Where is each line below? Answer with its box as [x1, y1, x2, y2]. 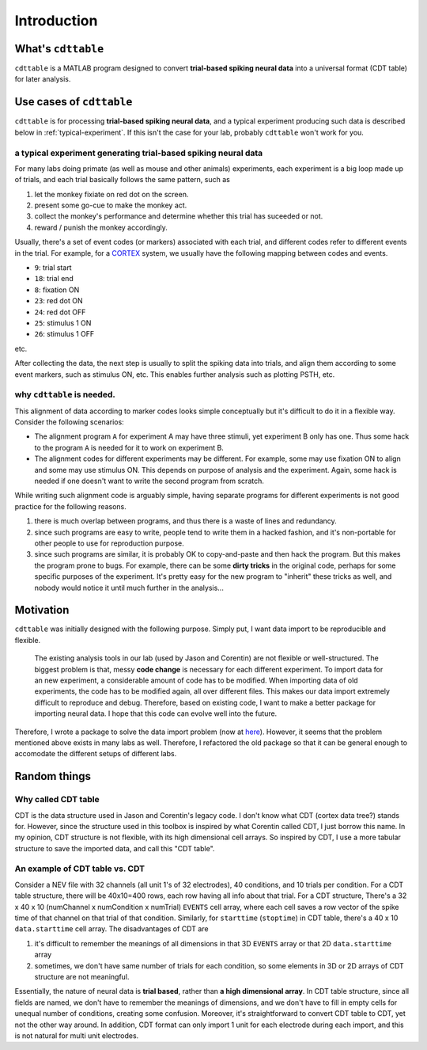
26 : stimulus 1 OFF [34, 329, 95, 339]
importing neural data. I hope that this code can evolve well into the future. [34, 709, 278, 718]
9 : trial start [34, 263, 72, 272]
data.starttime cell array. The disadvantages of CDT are [14, 924, 209, 934]
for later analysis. [14, 74, 71, 84]
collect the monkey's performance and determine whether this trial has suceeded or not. [34, 211, 323, 221]
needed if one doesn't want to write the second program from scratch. [34, 476, 264, 486]
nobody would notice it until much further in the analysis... [34, 583, 225, 592]
